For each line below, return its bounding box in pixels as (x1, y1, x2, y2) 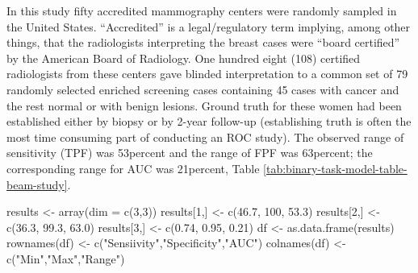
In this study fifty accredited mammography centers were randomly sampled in (6, 2, 397, 19)
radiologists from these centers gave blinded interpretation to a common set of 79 (6, 65, 408, 82)
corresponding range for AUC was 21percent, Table (6, 159, 260, 176)
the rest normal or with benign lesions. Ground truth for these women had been (6, 97, 402, 114)
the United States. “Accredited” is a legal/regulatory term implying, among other (6, 18, 411, 35)
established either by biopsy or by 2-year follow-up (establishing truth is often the (6, 113, 412, 130)
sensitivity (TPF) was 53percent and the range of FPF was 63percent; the (6, 144, 373, 161)
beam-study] (6, 176, 68, 192)
